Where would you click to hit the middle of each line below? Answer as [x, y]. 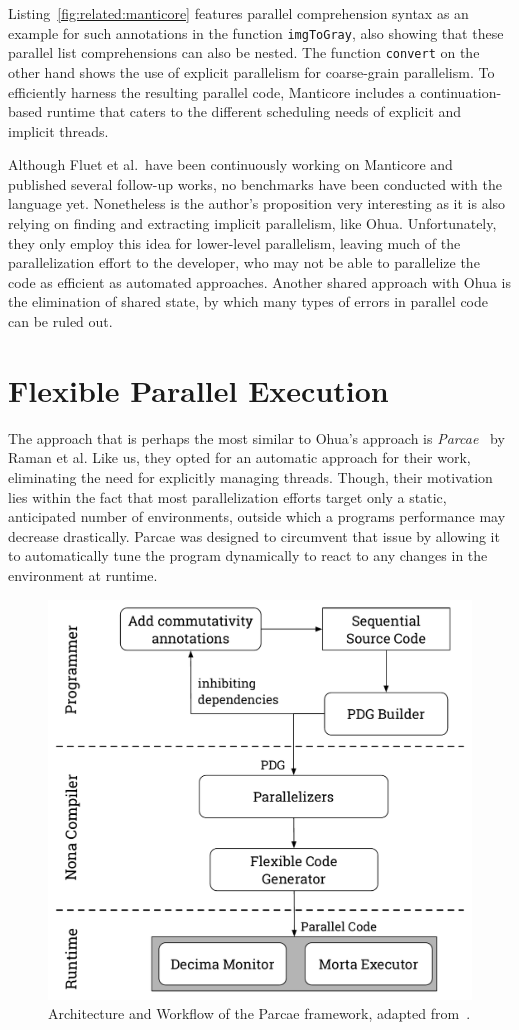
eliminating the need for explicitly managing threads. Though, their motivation [250, 476]
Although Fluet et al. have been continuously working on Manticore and [230, 164]
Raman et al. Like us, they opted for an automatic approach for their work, [239, 457]
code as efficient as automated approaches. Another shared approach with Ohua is [259, 281]
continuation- [461, 91]
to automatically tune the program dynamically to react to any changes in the [248, 555]
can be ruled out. [60, 321]
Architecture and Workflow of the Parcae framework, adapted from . [259, 1013]
